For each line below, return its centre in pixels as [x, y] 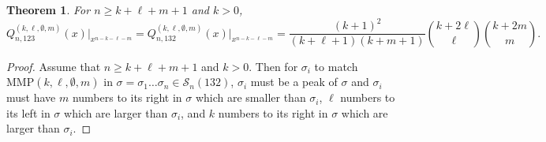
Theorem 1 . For [49, 9]
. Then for [273, 66]
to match [336, 66]
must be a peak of [294, 82]
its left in [28, 112]
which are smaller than [251, 97]
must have [31, 97]
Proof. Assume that [54, 66]
